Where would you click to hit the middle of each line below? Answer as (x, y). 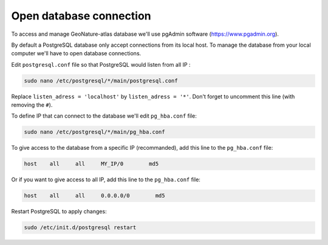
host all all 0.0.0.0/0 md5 (94, 196)
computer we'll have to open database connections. (76, 53)
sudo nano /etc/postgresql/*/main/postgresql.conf (101, 81)
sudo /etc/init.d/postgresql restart (80, 228)
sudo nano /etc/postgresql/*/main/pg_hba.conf (94, 132)
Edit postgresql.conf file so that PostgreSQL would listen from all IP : (101, 64)
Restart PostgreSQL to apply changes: (59, 212)
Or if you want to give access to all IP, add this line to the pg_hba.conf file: (106, 180)
